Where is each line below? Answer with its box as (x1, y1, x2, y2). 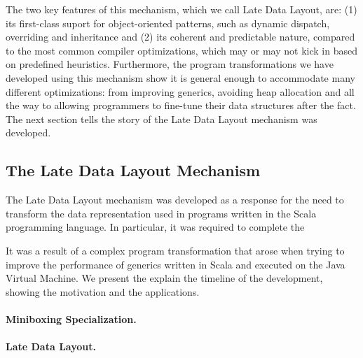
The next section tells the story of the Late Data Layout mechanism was (6, 111, 317, 126)
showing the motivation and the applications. (6, 284, 200, 299)
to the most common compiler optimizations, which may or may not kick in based (6, 43, 357, 57)
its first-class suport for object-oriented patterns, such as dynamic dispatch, (6, 15, 330, 30)
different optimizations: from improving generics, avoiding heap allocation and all (6, 84, 355, 99)
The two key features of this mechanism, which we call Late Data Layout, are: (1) (6, 2, 357, 16)
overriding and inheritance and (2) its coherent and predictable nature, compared (6, 29, 355, 44)
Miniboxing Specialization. (6, 311, 137, 326)
